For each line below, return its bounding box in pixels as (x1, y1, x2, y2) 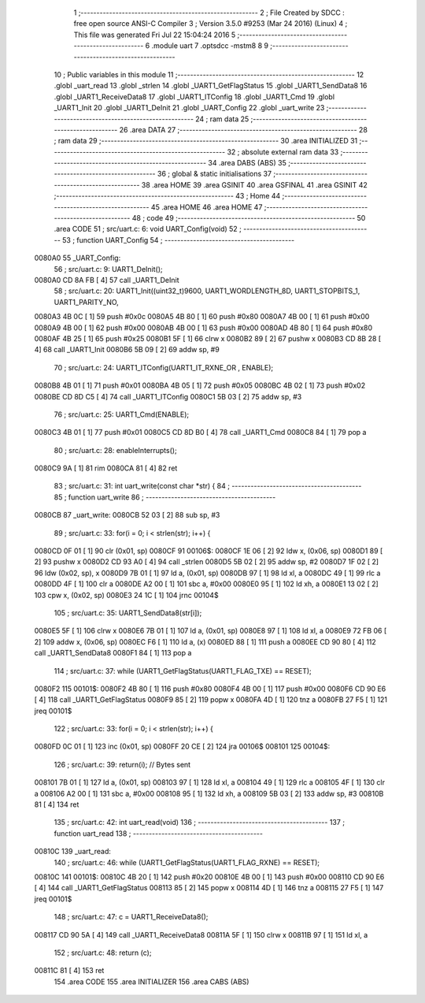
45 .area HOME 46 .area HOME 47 (150, 202, 263, 212)
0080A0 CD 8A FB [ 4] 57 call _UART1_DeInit (34, 275, 179, 284)
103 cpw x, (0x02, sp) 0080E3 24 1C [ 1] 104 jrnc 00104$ (34, 590, 220, 600)
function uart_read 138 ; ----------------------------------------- (54, 828, 264, 838)
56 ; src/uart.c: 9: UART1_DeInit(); (54, 264, 163, 273)
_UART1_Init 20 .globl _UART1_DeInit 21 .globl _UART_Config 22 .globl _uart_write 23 (54, 103, 325, 113)
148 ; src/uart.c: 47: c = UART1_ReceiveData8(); (54, 912, 209, 922)
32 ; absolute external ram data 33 (227, 147, 339, 157)
